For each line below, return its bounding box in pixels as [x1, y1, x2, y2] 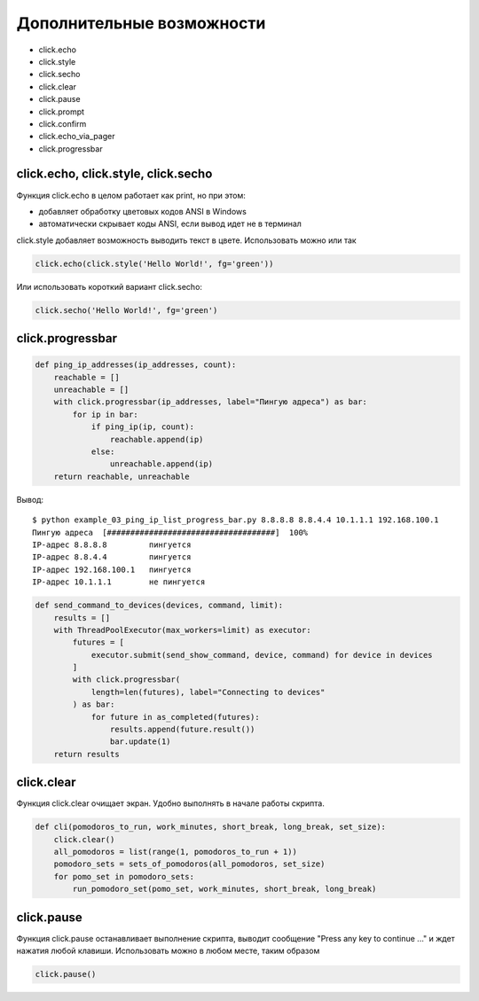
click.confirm [38, 118, 87, 129]
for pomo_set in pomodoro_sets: [53, 872, 195, 881]
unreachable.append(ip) [109, 459, 213, 469]
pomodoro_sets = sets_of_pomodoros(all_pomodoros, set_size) [53, 859, 326, 869]
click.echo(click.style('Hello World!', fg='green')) [35, 258, 274, 269]
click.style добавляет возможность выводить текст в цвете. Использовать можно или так [16, 235, 357, 246]
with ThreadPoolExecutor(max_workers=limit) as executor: [53, 625, 311, 635]
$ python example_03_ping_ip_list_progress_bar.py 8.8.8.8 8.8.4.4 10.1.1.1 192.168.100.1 [32, 515, 439, 525]
